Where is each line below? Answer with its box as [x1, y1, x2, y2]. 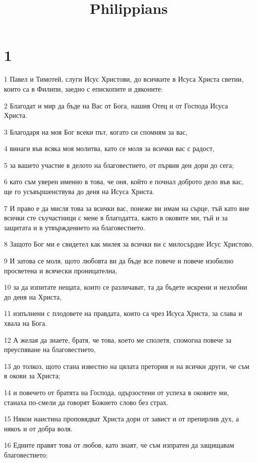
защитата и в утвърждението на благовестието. [4, 222, 145, 232]
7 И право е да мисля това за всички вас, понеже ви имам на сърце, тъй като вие [4, 203, 250, 213]
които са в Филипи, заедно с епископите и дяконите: [4, 83, 163, 94]
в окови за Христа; [4, 370, 60, 381]
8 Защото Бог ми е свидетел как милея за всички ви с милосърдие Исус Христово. [4, 239, 254, 249]
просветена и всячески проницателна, [4, 265, 117, 275]
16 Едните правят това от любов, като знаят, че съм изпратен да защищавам [4, 440, 234, 450]
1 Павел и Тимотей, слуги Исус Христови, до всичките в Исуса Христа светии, [4, 74, 244, 84]
